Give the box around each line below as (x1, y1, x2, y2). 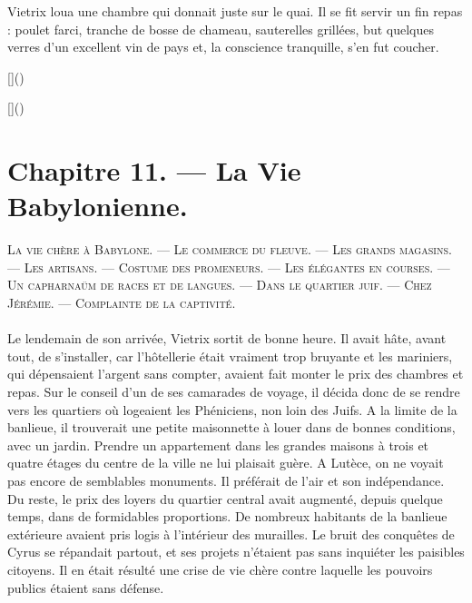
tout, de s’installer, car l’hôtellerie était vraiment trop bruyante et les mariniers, (7, 346, 453, 365)
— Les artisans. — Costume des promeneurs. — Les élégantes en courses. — (7, 257, 450, 276)
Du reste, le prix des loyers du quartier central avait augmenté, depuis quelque (7, 489, 443, 508)
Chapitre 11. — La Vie (7, 152, 301, 189)
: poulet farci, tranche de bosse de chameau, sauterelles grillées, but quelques (7, 19, 434, 38)
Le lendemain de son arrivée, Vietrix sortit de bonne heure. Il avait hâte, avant (7, 329, 447, 348)
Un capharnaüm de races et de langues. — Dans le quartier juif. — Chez (7, 275, 432, 294)
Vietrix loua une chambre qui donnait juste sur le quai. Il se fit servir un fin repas (7, 2, 463, 20)
